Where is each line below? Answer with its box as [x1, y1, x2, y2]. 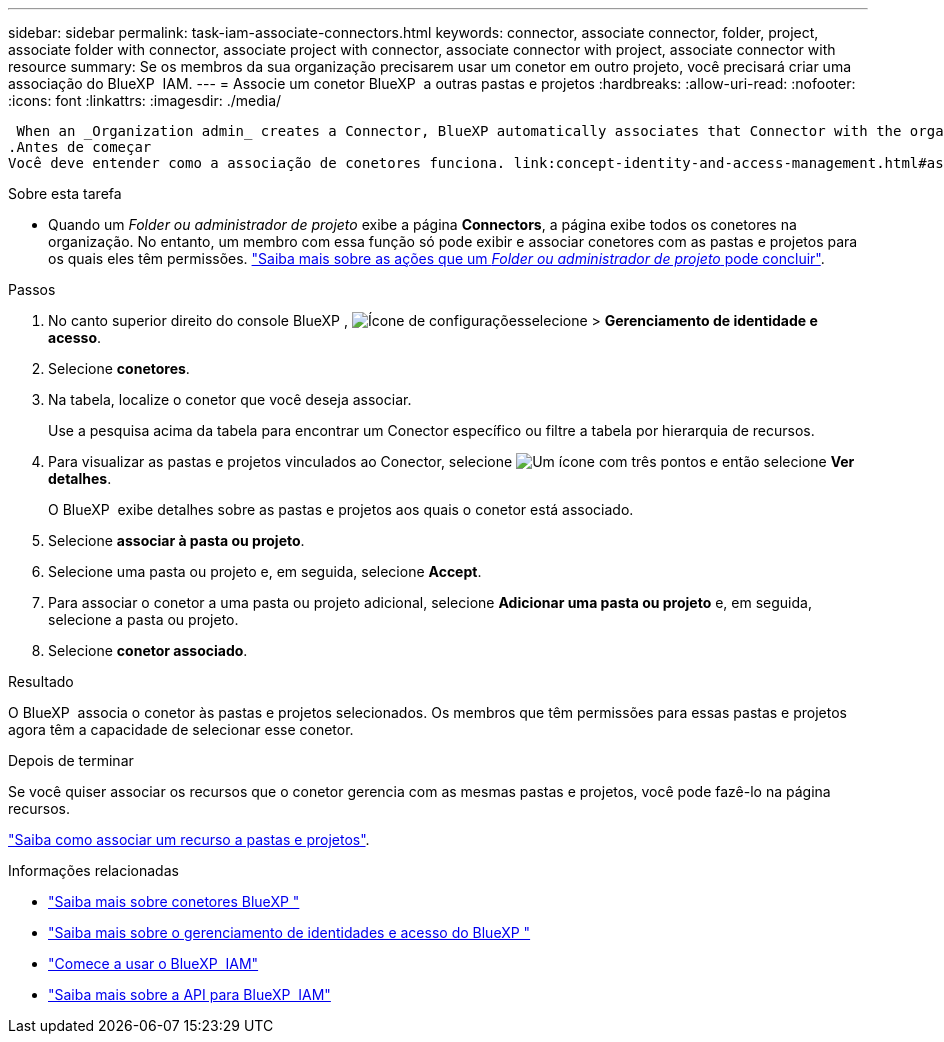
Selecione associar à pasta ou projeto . [48, 532, 305, 549]
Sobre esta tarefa [8, 185, 122, 202]
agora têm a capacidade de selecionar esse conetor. [8, 721, 354, 738]
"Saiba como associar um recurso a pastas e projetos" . [8, 831, 370, 848]
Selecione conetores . [48, 360, 190, 377]
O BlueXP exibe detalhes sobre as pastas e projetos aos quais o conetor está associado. [48, 501, 634, 518]
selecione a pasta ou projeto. [48, 611, 239, 628]
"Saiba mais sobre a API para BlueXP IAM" [48, 986, 331, 1003]
